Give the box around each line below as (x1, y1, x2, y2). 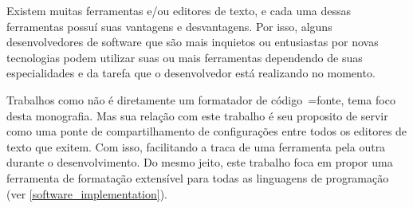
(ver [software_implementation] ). (6, 185, 167, 202)
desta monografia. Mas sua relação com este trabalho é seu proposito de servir (6, 107, 388, 124)
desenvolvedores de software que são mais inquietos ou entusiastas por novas (6, 33, 379, 50)
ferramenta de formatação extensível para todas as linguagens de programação (6, 169, 389, 186)
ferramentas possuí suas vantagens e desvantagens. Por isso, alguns (6, 18, 332, 34)
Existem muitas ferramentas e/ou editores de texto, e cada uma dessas (6, 2, 352, 18)
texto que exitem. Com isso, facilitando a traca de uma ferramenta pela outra (6, 138, 386, 155)
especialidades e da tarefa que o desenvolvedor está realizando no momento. (6, 65, 376, 81)
